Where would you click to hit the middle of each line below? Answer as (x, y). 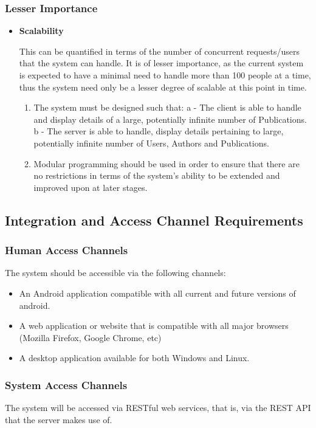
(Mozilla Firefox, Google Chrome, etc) (90, 337)
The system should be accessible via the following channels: (115, 273)
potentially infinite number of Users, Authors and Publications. (151, 143)
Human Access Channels (67, 250)
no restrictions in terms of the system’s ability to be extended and (157, 175)
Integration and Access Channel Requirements (154, 220)
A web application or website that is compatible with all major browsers (154, 326)
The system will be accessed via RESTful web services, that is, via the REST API (158, 408)
